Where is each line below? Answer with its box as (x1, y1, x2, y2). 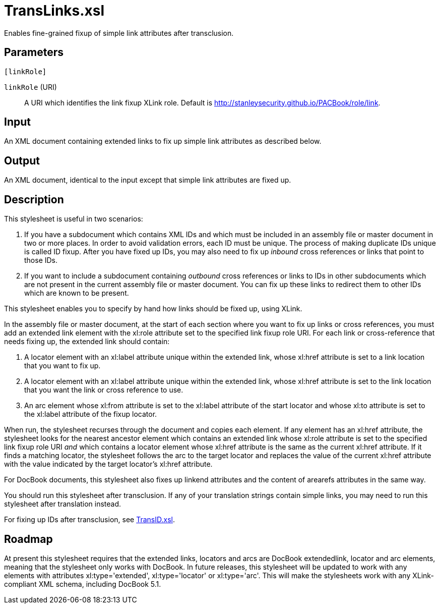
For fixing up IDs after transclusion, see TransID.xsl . (4, 515, 175, 524)
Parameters (4, 46, 64, 59)
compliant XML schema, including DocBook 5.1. (4, 579, 161, 588)
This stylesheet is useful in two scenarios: (4, 214, 143, 224)
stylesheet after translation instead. (4, 500, 121, 509)
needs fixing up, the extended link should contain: (4, 337, 170, 346)
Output (4, 154, 40, 167)
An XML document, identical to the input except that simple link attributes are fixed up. (4, 176, 291, 185)
